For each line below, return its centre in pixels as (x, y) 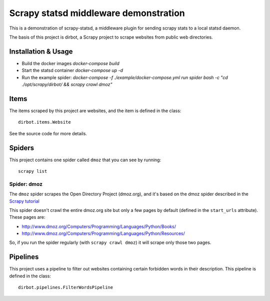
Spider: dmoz (26, 184)
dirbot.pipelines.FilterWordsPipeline (66, 287)
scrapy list (33, 171)
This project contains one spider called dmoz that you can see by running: (85, 160)
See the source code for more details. (48, 133)
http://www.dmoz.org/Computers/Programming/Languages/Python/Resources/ (103, 233)
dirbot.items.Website (44, 122)
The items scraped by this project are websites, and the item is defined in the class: (95, 111)
